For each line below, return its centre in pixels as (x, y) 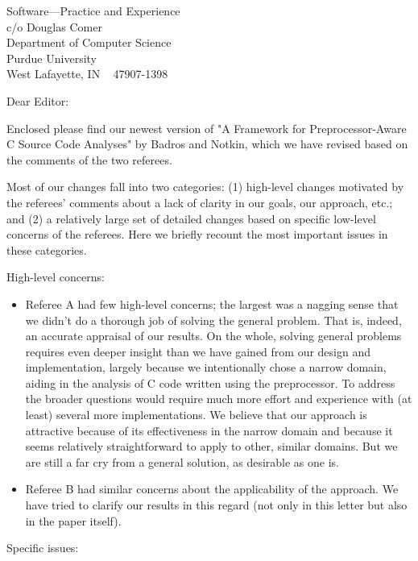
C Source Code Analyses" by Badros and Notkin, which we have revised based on (207, 144)
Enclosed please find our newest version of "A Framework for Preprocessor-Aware (207, 128)
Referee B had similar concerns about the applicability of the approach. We (212, 489)
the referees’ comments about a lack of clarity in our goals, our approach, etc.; (200, 202)
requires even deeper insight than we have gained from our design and (198, 351)
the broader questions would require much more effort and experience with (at (219, 399)
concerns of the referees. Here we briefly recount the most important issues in (197, 234)
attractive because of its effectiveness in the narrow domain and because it (209, 430)
